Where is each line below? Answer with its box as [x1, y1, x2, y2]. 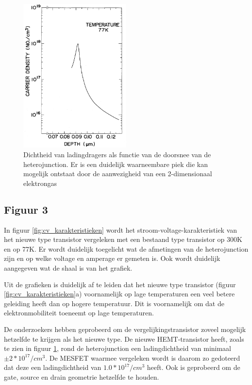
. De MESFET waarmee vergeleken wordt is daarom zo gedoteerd [45, 352, 240, 363]
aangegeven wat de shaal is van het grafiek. [4, 263, 133, 273]
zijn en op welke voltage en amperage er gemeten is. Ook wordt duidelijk [4, 253, 220, 263]
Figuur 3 [4, 202, 48, 217]
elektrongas [23, 178, 57, 188]
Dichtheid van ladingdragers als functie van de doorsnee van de [23, 149, 211, 160]
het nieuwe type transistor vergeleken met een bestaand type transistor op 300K [4, 234, 242, 244]
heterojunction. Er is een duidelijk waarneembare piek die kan [23, 159, 208, 169]
